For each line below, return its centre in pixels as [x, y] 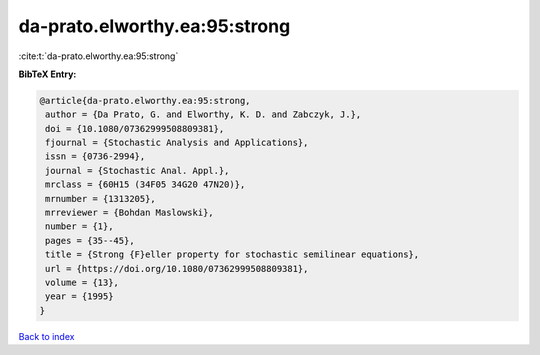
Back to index [46, 336]
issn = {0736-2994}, [95, 156]
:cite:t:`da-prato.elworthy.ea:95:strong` [98, 56]
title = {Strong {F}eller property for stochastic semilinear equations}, [232, 254]
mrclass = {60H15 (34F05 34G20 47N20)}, [145, 184]
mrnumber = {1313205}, [101, 198]
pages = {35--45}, [90, 240]
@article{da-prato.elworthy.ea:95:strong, [145, 100]
